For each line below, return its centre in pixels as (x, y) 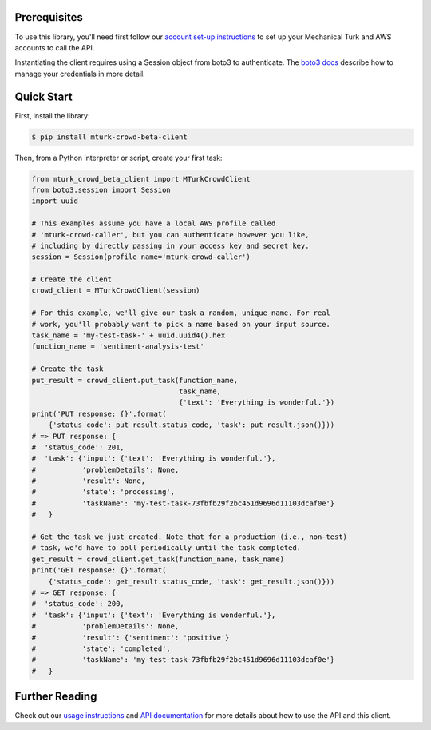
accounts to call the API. (55, 47)
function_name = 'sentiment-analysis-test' (118, 347)
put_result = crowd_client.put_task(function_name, (135, 380)
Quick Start (43, 96)
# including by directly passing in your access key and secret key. (170, 245)
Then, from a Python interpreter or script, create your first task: (119, 158)
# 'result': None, (89, 481)
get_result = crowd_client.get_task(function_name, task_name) (158, 559)
